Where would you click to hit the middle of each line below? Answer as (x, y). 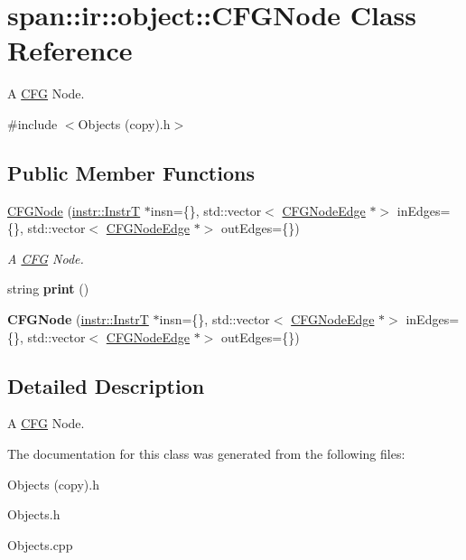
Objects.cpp (40, 544)
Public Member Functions (131, 172)
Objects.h (34, 514)
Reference (70, 50)
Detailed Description (106, 385)
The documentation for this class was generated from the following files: (206, 454)
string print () (48, 289)
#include (33, 123)
